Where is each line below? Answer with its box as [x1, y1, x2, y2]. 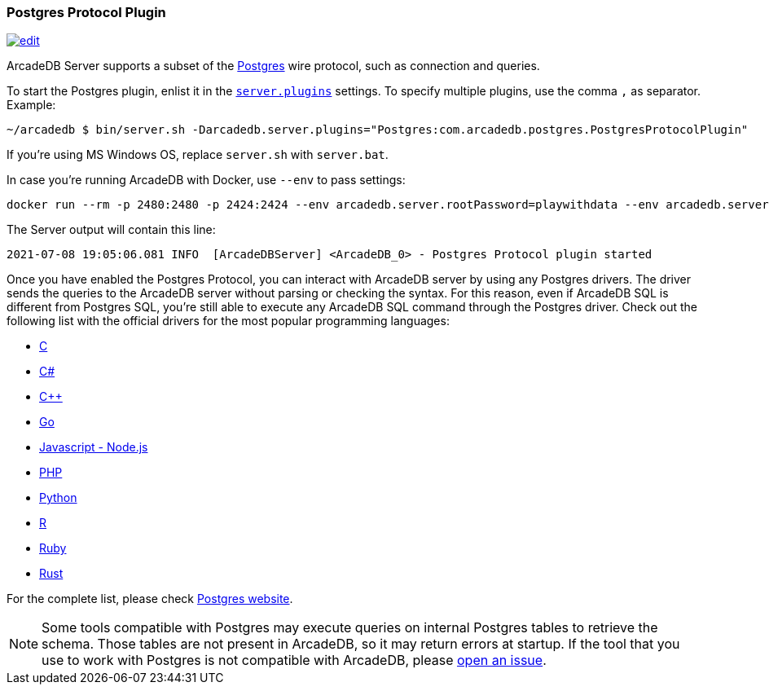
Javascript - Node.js [39, 440, 148, 455]
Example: [7, 98, 56, 112]
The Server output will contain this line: [7, 222, 216, 237]
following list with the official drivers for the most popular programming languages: [7, 314, 450, 328]
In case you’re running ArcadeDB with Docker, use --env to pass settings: [7, 173, 406, 187]
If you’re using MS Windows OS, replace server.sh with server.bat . [7, 147, 389, 162]
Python [39, 491, 77, 505]
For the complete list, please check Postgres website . [7, 592, 293, 606]
